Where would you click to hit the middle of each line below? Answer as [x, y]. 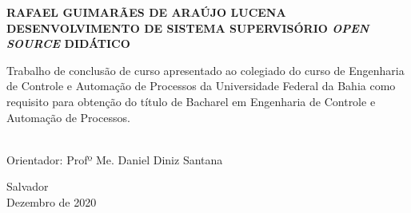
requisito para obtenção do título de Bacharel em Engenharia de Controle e [191, 101]
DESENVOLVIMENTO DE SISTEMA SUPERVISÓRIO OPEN [188, 28]
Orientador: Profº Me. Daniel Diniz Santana [115, 159]
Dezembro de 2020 [52, 201]
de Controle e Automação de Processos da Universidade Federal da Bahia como [201, 86]
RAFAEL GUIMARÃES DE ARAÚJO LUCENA [146, 12]
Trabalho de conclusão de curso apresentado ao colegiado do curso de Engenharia [205, 70]
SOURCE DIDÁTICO [68, 43]
